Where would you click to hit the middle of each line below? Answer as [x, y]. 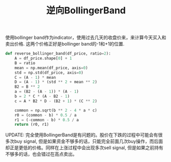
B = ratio [25, 63]
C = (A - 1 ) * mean [35, 77]
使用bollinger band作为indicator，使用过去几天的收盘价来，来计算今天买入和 [86, 38]
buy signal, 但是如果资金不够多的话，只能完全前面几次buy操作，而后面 [89, 142]
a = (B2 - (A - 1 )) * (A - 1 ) [47, 92]
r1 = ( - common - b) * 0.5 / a [47, 120]
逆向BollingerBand [86, 10]
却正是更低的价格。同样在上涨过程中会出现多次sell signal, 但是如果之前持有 [84, 148]
